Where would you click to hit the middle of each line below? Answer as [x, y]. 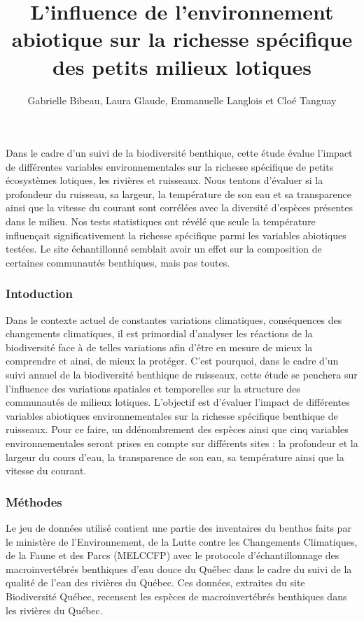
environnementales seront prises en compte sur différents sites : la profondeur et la [182, 443]
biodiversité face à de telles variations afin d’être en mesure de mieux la [159, 347]
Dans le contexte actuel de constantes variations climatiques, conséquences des [174, 319]
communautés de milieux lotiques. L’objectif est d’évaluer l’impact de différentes [178, 402]
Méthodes [34, 501]
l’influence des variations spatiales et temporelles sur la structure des [153, 388]
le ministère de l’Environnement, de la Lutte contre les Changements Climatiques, [182, 541]
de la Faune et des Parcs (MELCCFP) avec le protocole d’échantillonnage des [173, 555]
